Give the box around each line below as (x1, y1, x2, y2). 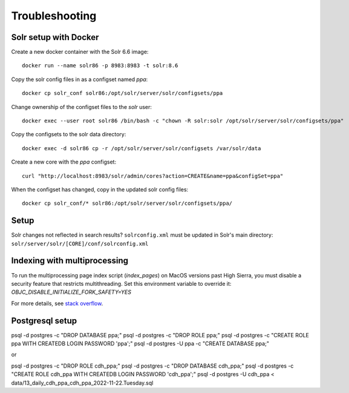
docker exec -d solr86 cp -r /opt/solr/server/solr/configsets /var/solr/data (22, 145, 261, 151)
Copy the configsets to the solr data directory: (11, 131, 126, 138)
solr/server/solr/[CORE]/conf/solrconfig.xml (11, 240, 149, 247)
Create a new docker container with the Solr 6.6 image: (11, 48, 149, 56)
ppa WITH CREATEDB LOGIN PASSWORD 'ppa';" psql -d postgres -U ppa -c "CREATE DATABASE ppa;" (11, 340, 269, 348)
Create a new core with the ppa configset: (11, 158, 117, 166)
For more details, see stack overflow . (11, 300, 103, 307)
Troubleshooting (11, 9, 97, 22)
